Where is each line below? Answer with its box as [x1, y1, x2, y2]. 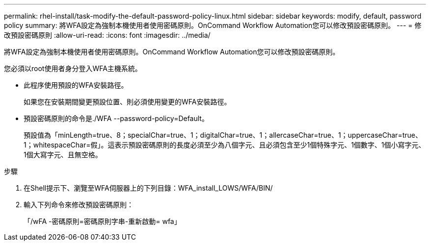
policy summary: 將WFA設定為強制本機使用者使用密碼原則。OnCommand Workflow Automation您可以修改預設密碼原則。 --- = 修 [4, 21, 422, 29]
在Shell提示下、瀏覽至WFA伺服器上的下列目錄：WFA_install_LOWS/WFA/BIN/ [24, 184, 273, 192]
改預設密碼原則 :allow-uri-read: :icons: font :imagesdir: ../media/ [4, 31, 211, 39]
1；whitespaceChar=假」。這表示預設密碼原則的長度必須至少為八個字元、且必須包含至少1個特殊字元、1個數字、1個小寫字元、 [24, 141, 426, 149]
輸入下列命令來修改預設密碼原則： [24, 200, 134, 209]
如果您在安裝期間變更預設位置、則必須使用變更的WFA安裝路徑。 [24, 98, 231, 106]
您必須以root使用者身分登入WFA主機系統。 [4, 64, 142, 73]
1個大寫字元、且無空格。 [24, 150, 102, 159]
